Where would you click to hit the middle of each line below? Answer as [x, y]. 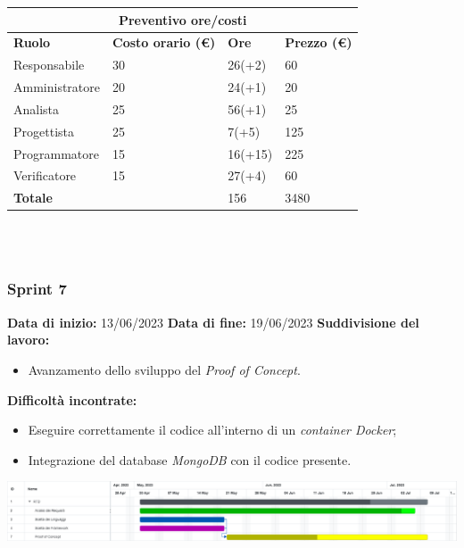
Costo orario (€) [164, 42]
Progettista [44, 131]
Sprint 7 [37, 289]
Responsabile [49, 65]
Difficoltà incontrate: [72, 399]
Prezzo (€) [319, 42]
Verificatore [45, 175]
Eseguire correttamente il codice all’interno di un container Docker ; [212, 430]
